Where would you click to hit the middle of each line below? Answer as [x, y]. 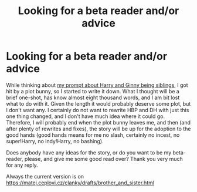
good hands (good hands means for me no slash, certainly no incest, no [93, 135]
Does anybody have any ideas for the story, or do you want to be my [89, 152]
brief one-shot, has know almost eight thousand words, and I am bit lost [93, 97]
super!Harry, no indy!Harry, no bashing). [55, 141]
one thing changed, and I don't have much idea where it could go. [86, 116]
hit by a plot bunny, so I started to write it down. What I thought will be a [93, 91]
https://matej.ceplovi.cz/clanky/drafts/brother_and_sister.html [80, 183]
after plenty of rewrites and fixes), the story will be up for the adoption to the [98, 129]
